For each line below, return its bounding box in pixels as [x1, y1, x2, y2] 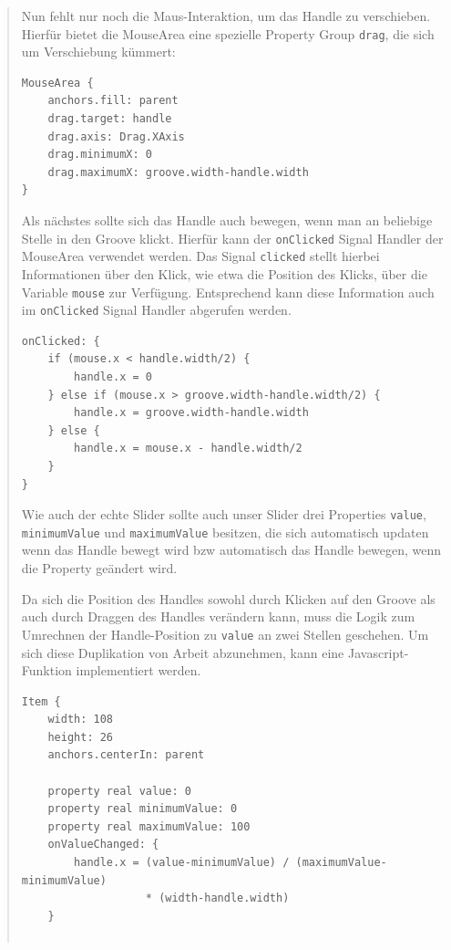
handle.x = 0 [74, 371, 152, 383]
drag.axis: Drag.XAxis [47, 130, 185, 143]
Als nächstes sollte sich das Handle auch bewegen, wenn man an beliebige [21, 211, 433, 229]
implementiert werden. [76, 661, 201, 680]
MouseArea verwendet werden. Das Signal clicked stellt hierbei [21, 246, 380, 266]
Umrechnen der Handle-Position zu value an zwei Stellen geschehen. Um [21, 624, 429, 643]
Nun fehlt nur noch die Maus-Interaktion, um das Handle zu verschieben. [21, 6, 431, 25]
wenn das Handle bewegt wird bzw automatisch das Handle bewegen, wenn [21, 540, 442, 559]
